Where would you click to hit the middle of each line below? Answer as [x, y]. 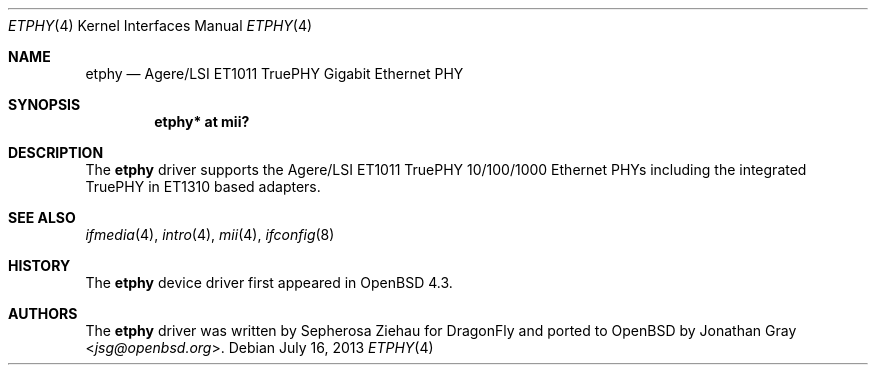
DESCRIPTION [56, 152]
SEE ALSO [42, 217]
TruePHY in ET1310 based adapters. [203, 186]
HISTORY [39, 265]
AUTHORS [43, 313]
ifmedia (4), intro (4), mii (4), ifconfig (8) [210, 234]
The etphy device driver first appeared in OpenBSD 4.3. [269, 282]
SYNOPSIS [44, 104]
